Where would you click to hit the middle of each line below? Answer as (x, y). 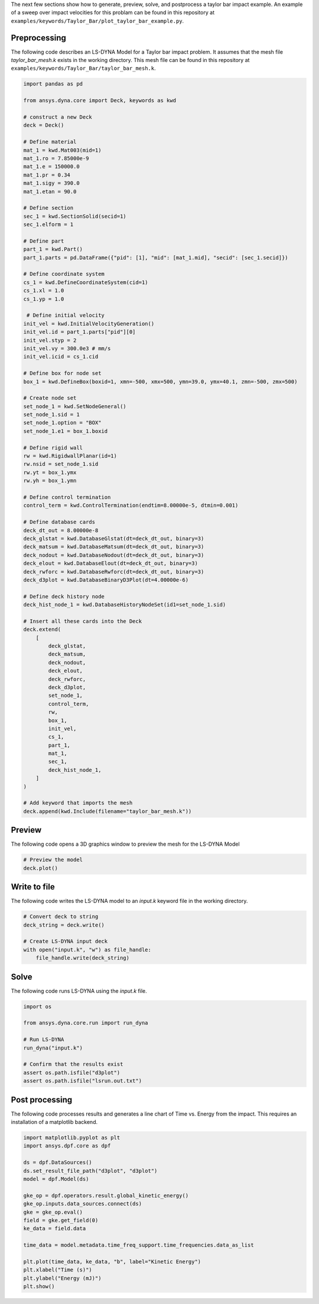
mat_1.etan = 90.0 (50, 191)
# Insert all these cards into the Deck (82, 621)
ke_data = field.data (55, 1229)
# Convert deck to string (61, 917)
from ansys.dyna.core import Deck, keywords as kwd (100, 101)
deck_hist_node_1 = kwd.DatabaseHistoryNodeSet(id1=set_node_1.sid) (125, 605)
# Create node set (50, 398)
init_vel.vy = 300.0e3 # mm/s (67, 348)
